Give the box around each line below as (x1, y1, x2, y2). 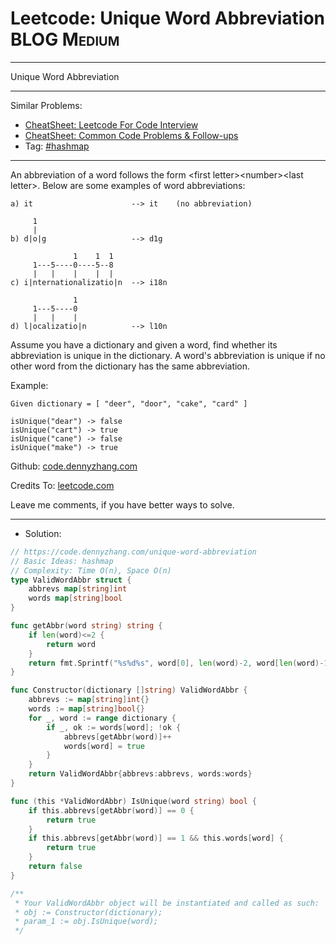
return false (28, 862, 83, 872)
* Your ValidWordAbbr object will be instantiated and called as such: (14, 898, 320, 908)
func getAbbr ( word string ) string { (10, 621, 163, 631)
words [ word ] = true (63, 741, 145, 751)
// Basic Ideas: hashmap (10, 556, 114, 566)
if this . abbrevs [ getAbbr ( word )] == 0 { (28, 805, 195, 816)
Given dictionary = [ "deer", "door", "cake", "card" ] (10, 398, 248, 409)
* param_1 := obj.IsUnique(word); (14, 917, 159, 927)
